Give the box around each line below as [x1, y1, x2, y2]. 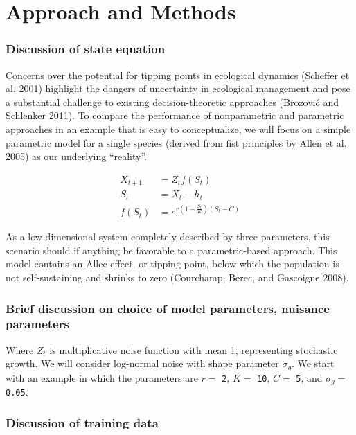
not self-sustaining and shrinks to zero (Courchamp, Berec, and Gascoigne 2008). [6, 270, 349, 285]
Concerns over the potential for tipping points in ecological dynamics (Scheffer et [6, 67, 350, 82]
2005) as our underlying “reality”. [6, 149, 147, 163]
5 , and [296, 370, 323, 384]
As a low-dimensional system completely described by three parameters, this [6, 229, 330, 244]
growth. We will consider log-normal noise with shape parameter [6, 356, 279, 371]
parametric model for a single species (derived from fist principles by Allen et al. [6, 135, 347, 150]
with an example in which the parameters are [6, 370, 198, 384]
